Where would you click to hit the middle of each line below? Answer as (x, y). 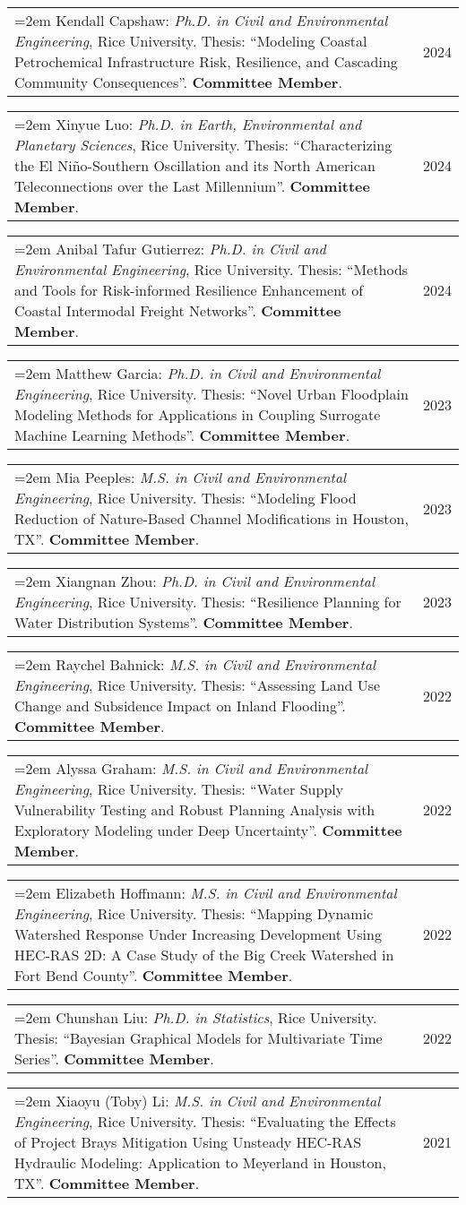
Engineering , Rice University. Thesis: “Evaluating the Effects (205, 1121)
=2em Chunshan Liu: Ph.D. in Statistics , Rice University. (196, 1017)
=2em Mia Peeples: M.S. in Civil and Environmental (181, 477)
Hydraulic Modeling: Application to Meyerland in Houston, (200, 1162)
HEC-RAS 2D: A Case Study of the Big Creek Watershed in (204, 955)
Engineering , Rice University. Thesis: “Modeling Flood (186, 498)
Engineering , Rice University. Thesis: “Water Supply (179, 789)
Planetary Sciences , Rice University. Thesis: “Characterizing (203, 145)
